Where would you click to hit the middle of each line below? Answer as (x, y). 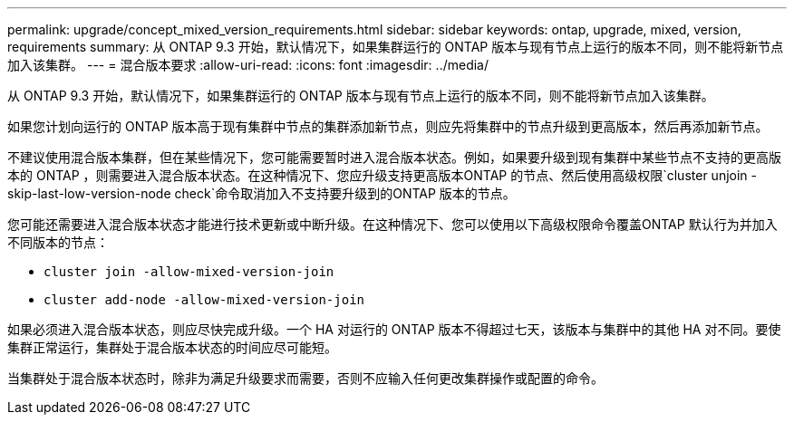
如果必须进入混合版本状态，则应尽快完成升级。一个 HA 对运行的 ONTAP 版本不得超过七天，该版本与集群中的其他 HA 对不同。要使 (394, 329)
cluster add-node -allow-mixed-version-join (204, 300)
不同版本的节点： (58, 242)
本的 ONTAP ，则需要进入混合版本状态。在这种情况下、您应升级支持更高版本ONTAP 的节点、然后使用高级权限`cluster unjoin (378, 175)
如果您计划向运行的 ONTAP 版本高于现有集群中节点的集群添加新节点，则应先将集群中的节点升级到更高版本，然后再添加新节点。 (388, 126)
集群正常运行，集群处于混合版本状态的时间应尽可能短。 (172, 347)
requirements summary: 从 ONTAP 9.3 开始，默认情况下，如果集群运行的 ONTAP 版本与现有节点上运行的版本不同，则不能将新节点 (396, 47)
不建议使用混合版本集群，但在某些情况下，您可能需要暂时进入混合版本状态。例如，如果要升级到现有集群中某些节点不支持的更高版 (394, 157)
